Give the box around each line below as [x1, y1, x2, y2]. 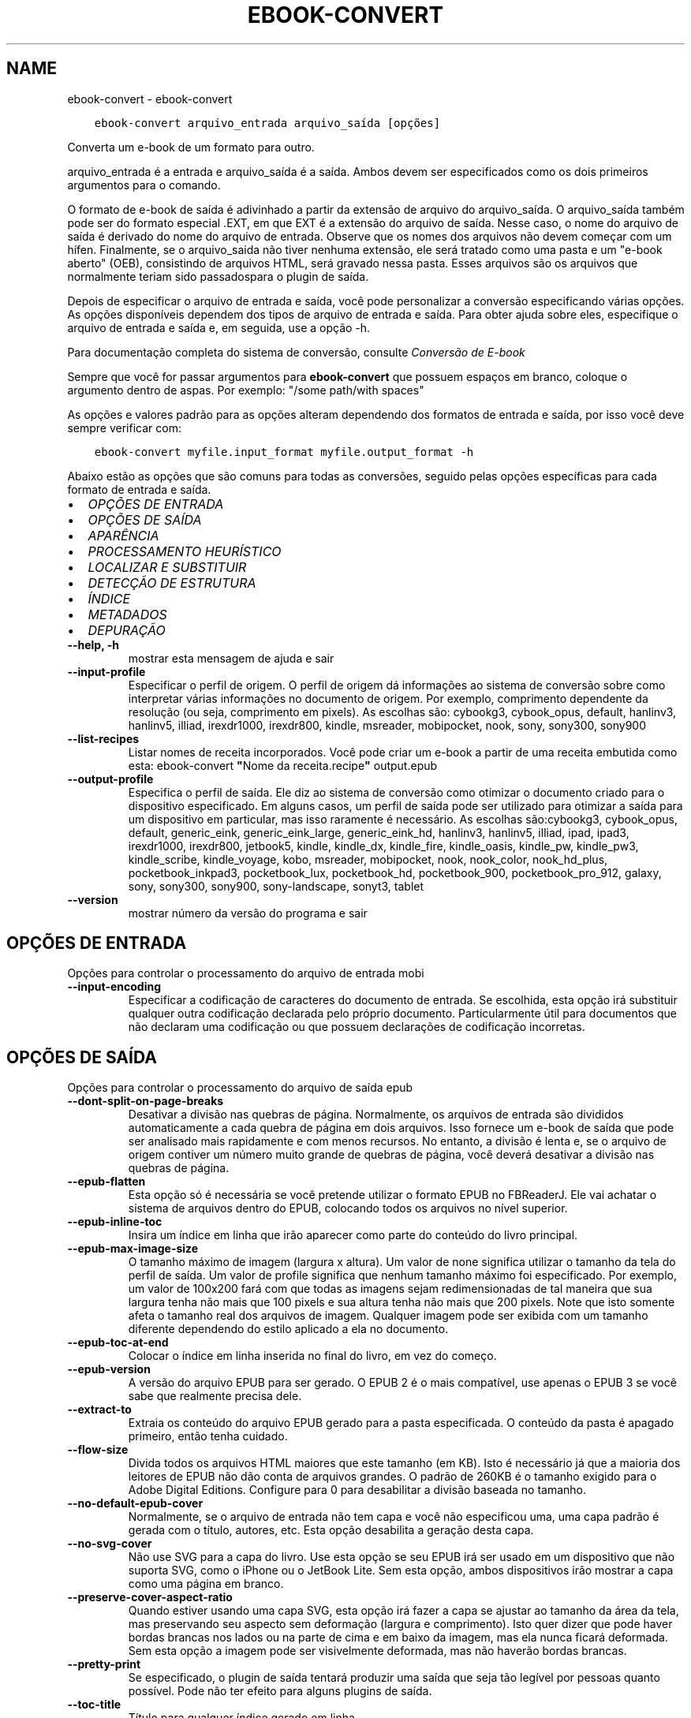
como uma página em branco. [128, 1577, 284, 1591]
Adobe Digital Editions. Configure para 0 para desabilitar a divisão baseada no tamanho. [128, 1483, 587, 1497]
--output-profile [67, 771, 154, 786]
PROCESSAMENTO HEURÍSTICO [88, 543, 282, 559]
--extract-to [67, 1402, 132, 1417]
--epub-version [67, 1362, 151, 1376]
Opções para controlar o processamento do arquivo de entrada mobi [67, 966, 424, 980]
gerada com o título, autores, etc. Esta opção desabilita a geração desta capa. [128, 1523, 534, 1537]
